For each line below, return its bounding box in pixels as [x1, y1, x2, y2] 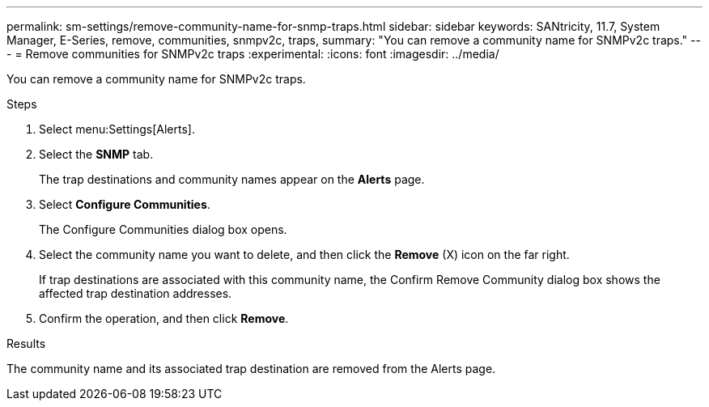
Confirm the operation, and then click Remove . [39, 312, 289, 325]
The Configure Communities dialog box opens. [39, 223, 287, 236]
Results [6, 337, 46, 350]
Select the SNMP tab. [39, 147, 154, 161]
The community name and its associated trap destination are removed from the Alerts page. [6, 362, 496, 375]
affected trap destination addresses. [39, 286, 232, 300]
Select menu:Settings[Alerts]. [39, 122, 195, 136]
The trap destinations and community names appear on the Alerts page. [39, 172, 425, 186]
